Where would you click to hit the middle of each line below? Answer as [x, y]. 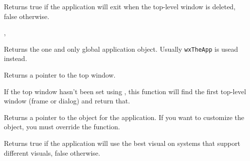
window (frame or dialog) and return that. [67, 101]
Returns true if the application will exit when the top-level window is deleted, [120, 6]
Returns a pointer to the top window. [60, 75]
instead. [16, 58]
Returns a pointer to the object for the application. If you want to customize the [124, 117]
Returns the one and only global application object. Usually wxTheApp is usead [121, 49]
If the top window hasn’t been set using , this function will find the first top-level [125, 91]
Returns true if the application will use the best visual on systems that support [122, 143]
